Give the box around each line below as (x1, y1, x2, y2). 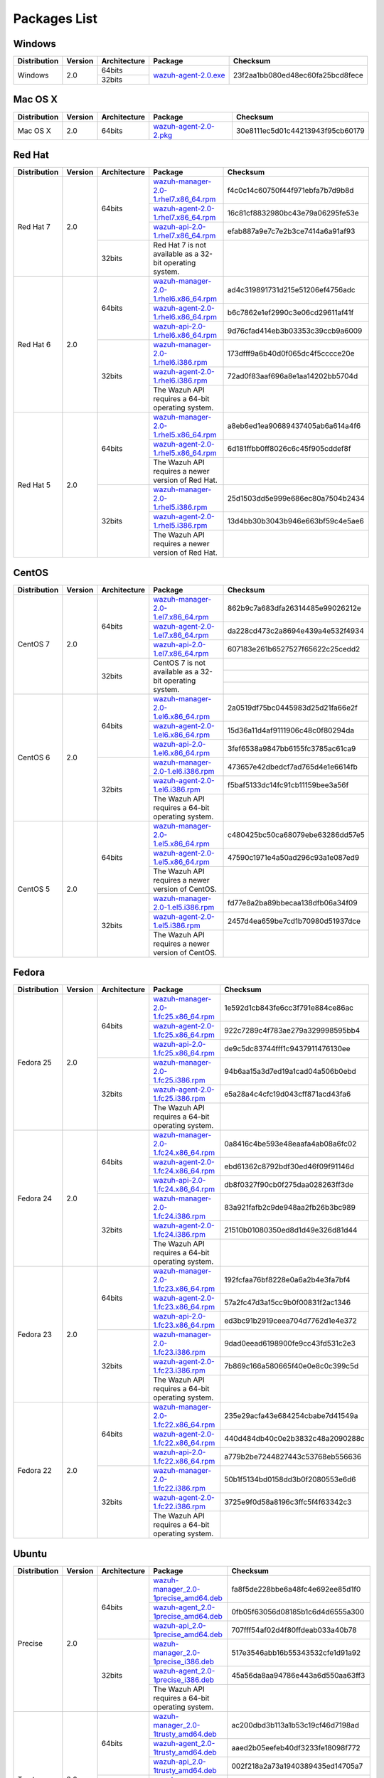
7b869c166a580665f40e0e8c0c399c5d (224, 1361, 359, 1371)
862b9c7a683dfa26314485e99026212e (228, 603, 362, 613)
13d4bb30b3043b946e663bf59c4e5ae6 (227, 516, 364, 526)
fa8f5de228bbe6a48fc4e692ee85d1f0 (231, 1584, 361, 1594)
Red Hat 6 (17, 339, 51, 349)
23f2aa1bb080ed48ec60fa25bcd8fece (233, 70, 364, 80)
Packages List (13, 11, 98, 26)
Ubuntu (13, 1548, 48, 1560)
